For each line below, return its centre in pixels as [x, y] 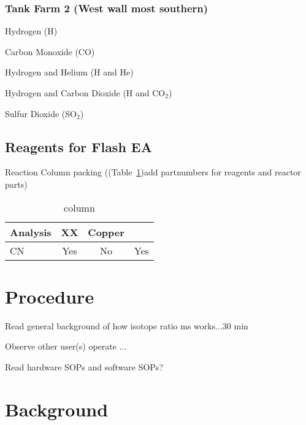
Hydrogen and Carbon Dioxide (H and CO [85, 93]
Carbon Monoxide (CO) [50, 51]
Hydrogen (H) [31, 31]
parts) [16, 184]
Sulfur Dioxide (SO [41, 113]
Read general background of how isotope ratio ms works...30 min [127, 325]
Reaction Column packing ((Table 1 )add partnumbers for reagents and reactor [153, 172]
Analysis [31, 232]
